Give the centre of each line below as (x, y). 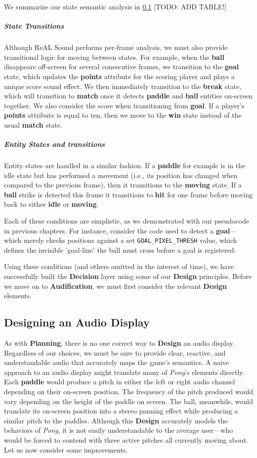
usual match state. (33, 124)
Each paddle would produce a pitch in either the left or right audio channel (120, 382)
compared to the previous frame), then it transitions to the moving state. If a (123, 185)
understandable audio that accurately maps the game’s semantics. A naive (117, 362)
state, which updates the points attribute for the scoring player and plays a (119, 76)
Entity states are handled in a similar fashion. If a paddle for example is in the (125, 165)
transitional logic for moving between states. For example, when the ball (114, 57)
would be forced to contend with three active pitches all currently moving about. (126, 439)
